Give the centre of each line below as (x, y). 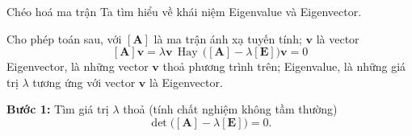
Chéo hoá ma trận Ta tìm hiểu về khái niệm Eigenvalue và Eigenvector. (184, 11)
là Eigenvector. (186, 82)
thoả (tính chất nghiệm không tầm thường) (230, 109)
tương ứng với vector (84, 82)
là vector (338, 38)
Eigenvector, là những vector (78, 66)
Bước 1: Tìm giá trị (58, 109)
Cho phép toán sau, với (64, 38)
